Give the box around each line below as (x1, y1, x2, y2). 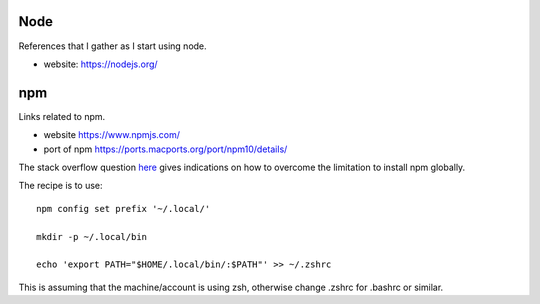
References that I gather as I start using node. (18, 40, 207, 52)
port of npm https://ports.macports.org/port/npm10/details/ (43, 143, 288, 155)
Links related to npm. (18, 110, 106, 122)
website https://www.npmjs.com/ (43, 129, 180, 141)
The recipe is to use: (18, 180, 104, 192)
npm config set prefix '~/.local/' (36, 203, 211, 214)
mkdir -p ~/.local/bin (36, 231, 148, 242)
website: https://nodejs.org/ (43, 58, 159, 70)
